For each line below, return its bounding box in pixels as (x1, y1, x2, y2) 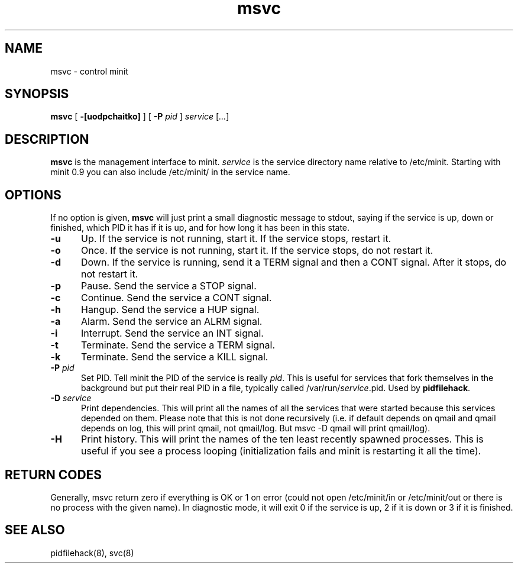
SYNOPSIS (5, 86, 69, 102)
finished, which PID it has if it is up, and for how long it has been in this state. (50, 222, 350, 233)
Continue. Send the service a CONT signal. (80, 292, 272, 304)
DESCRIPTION (5, 131, 89, 147)
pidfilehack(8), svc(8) (50, 547, 134, 558)
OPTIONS (5, 187, 61, 202)
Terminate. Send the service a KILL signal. (80, 351, 268, 363)
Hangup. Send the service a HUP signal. (80, 304, 260, 316)
